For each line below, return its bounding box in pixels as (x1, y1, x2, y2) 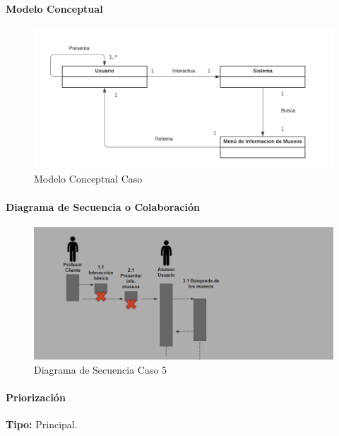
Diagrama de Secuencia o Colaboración (6, 199, 200, 214)
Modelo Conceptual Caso (34, 171, 143, 186)
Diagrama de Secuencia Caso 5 (34, 362, 167, 377)
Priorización (6, 390, 66, 405)
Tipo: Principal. (6, 417, 78, 432)
